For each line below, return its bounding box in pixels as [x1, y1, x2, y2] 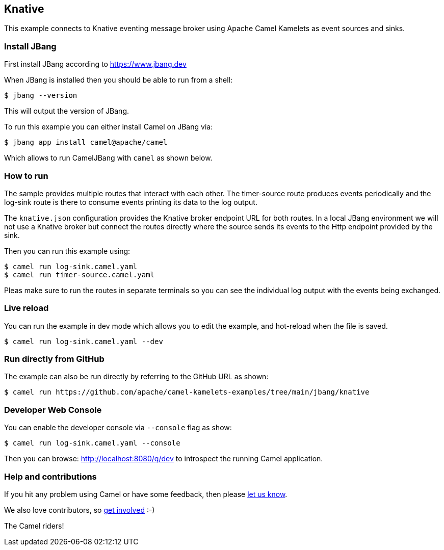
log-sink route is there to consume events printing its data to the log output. [4, 197, 257, 206]
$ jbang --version [4, 91, 77, 100]
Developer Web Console [4, 404, 102, 415]
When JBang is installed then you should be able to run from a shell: [4, 75, 233, 85]
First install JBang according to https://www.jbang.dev [4, 60, 187, 69]
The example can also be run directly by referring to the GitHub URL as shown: [4, 372, 269, 381]
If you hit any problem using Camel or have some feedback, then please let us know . [4, 489, 288, 499]
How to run [4, 170, 48, 181]
